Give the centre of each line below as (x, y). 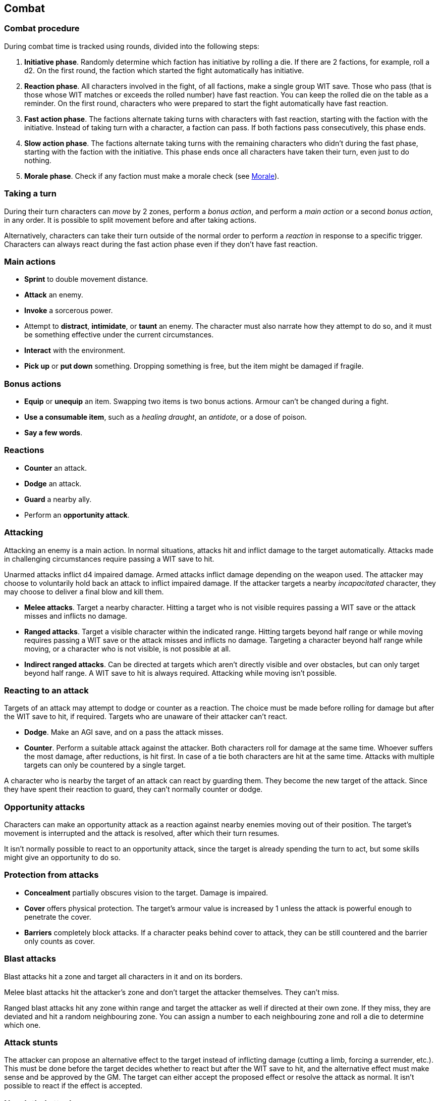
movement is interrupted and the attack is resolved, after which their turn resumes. (142, 833)
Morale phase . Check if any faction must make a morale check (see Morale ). (152, 176)
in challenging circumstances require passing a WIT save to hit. (109, 559)
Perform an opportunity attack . (77, 515)
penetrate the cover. (58, 917)
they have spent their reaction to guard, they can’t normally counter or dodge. (133, 789)
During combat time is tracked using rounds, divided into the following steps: (132, 46)
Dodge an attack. (53, 483)
